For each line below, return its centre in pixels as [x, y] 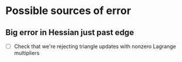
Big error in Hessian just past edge [70, 32]
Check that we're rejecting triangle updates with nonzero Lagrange [95, 46]
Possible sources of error [68, 11]
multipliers [27, 53]
